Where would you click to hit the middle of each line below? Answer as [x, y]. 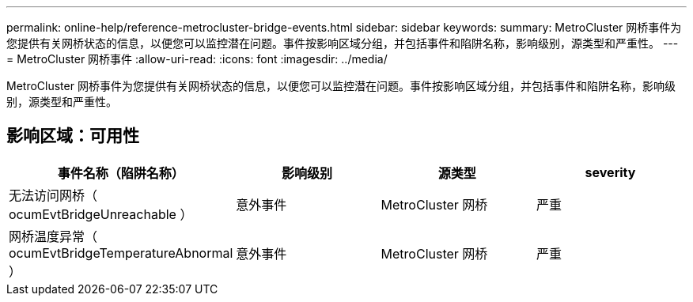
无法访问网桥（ [53, 195]
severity [610, 172]
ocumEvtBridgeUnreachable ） [101, 214]
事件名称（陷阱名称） [121, 173]
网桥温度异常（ [53, 236]
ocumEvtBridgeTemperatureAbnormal [121, 253]
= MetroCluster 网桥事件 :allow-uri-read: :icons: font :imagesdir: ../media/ [197, 59]
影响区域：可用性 [73, 136]
